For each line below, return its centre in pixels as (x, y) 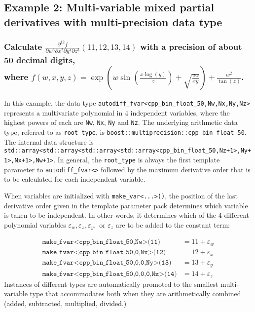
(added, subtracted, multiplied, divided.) (65, 303)
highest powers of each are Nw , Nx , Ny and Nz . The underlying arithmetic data (121, 122)
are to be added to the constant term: (173, 224)
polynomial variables (35, 224)
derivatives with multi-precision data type (113, 21)
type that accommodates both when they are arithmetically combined (135, 293)
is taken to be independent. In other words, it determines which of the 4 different (127, 215)
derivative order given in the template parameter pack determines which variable (126, 205)
